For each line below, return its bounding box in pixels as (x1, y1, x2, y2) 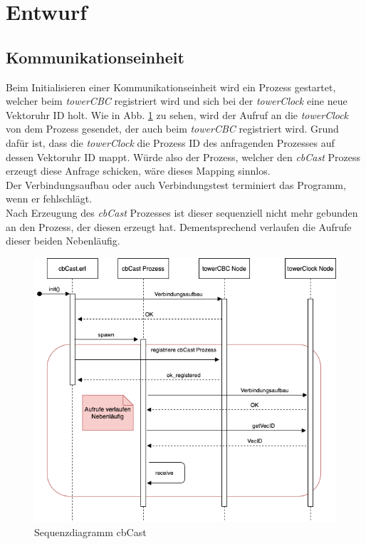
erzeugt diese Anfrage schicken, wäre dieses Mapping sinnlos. (6, 163, 271, 178)
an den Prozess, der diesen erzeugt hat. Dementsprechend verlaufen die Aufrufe (6, 219, 352, 234)
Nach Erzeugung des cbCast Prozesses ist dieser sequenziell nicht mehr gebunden (6, 205, 358, 220)
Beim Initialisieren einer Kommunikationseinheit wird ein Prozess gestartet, (6, 79, 336, 94)
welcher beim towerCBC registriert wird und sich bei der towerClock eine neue (6, 93, 347, 108)
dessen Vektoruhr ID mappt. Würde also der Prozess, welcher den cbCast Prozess (6, 149, 360, 164)
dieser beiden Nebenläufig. (6, 233, 120, 248)
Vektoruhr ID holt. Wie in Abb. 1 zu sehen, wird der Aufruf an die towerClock (6, 107, 349, 122)
